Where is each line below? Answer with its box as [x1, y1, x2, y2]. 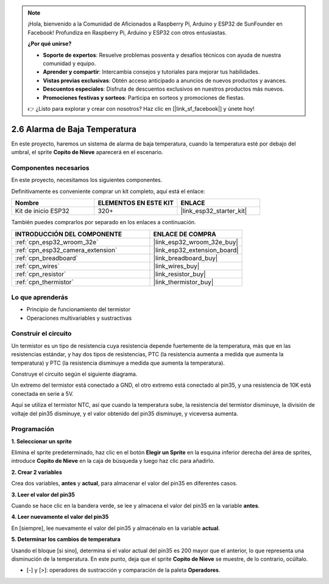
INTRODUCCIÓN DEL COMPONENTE [15, 230, 122, 238]
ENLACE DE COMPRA [153, 230, 216, 238]
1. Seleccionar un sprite [11, 437, 73, 445]
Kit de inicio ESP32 [15, 207, 70, 216]
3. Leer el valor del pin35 [11, 491, 76, 498]
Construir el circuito [11, 329, 72, 338]
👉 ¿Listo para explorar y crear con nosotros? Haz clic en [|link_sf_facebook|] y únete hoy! [27, 105, 255, 112]
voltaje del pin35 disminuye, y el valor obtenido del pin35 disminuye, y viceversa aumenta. [11, 410, 239, 417]
